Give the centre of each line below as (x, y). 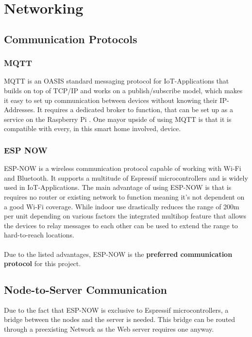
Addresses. (20, 110)
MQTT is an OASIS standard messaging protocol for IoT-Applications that (117, 81)
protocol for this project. (42, 263)
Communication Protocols (71, 39)
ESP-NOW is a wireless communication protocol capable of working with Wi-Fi (123, 168)
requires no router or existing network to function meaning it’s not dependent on (124, 196)
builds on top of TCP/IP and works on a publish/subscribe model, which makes (123, 90)
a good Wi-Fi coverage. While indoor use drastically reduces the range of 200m (122, 206)
